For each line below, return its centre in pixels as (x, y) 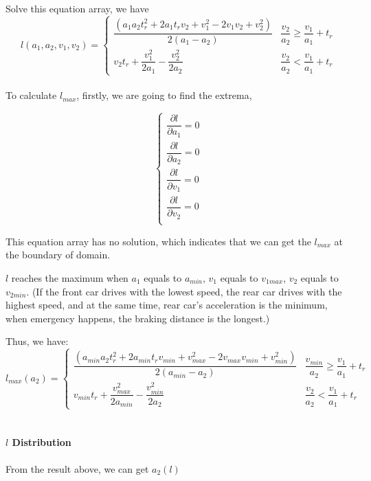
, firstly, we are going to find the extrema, (164, 95)
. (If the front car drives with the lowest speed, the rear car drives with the (184, 291)
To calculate (31, 95)
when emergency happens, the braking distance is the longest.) (138, 318)
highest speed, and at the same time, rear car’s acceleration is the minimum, (167, 305)
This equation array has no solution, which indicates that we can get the (158, 241)
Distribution (42, 442)
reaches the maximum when (70, 277)
